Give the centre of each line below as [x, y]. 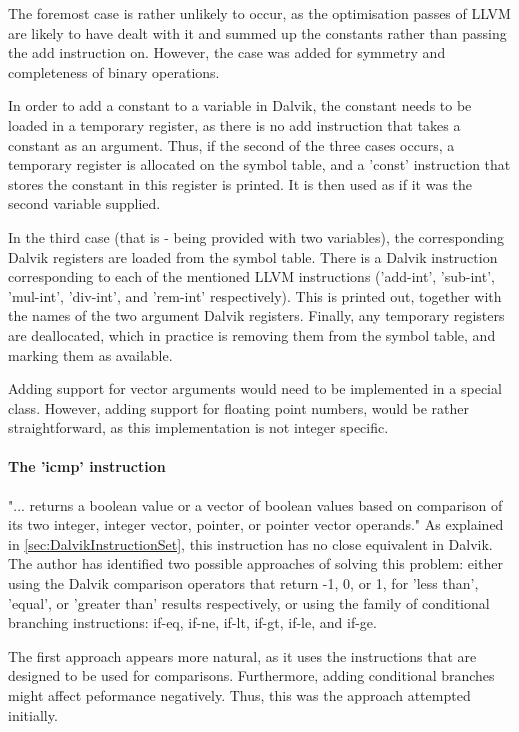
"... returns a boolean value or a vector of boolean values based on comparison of [255, 504]
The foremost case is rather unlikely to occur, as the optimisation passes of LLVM [259, 13]
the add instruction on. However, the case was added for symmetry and [227, 52]
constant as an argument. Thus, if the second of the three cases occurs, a [231, 144]
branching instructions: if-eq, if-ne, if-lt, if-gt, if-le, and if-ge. [192, 622]
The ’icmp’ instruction [87, 466]
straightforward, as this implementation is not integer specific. [198, 427]
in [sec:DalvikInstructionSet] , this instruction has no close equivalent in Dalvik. [250, 543]
